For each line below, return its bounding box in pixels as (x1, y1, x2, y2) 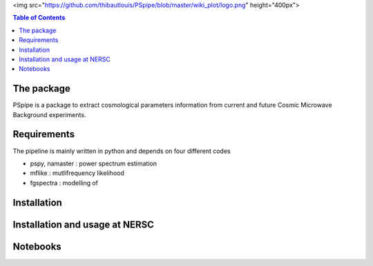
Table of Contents (12, 14, 66, 22)
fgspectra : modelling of (30, 178, 99, 187)
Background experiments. (12, 110, 86, 119)
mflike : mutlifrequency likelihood (30, 169, 124, 177)
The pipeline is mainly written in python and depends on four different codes (12, 147, 231, 155)
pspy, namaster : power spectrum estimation (30, 159, 157, 167)
